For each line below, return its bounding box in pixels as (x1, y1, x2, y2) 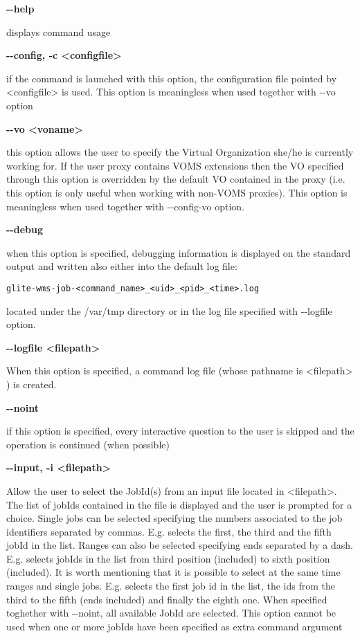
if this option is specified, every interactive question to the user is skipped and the (6, 423, 354, 438)
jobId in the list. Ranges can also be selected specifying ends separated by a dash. (6, 538, 353, 552)
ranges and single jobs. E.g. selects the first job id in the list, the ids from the (6, 578, 335, 593)
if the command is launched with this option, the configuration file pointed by (6, 71, 337, 85)
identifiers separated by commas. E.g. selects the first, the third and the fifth (6, 524, 332, 538)
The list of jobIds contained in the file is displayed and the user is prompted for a (6, 497, 352, 511)
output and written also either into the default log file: (6, 259, 237, 273)
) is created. (6, 376, 57, 391)
